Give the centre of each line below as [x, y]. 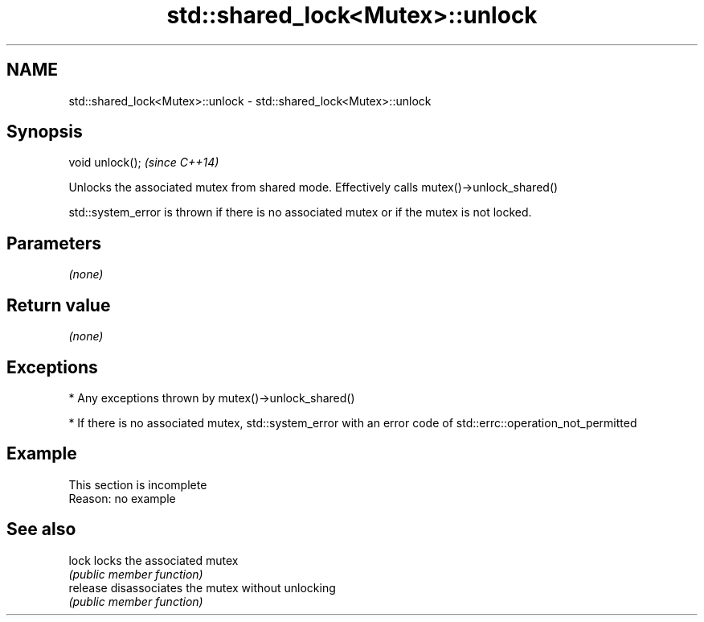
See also [41, 529]
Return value [59, 305]
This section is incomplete [138, 484]
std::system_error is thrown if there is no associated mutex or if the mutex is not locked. [300, 212]
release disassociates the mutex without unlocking [202, 587]
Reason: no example [122, 498]
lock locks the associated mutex [153, 560]
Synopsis [45, 132]
